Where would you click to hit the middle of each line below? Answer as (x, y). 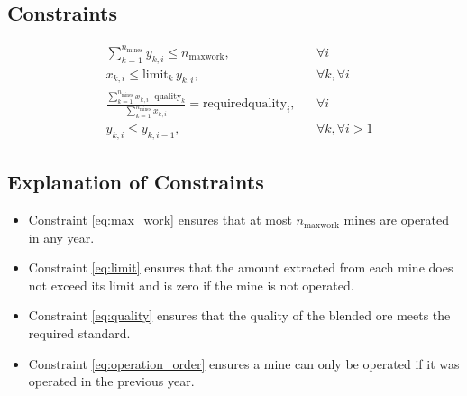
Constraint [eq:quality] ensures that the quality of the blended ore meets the (239, 315)
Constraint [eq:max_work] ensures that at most (160, 220)
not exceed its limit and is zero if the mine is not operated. (191, 285)
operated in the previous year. (111, 381)
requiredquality (245, 104)
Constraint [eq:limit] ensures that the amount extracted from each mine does (241, 267)
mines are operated (397, 220)
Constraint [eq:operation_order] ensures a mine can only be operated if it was (244, 363)
